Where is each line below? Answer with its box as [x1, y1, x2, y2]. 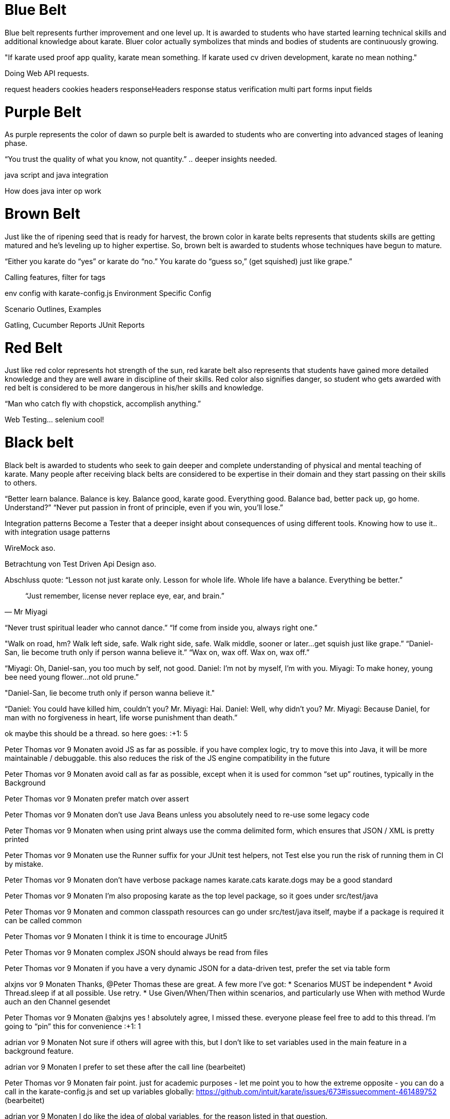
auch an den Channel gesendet [5, 997, 110, 1006]
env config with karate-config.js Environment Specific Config [5, 288, 212, 297]
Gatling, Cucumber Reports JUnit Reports [5, 320, 145, 329]
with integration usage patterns [5, 527, 110, 536]
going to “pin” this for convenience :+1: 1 [5, 1021, 141, 1031]
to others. [5, 478, 37, 487]
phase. [5, 139, 28, 148]
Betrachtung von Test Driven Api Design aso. [5, 559, 157, 568]
